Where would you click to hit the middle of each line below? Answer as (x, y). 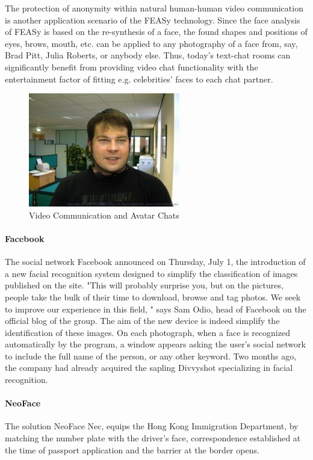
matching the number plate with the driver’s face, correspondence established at (153, 438)
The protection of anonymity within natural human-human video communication (154, 8)
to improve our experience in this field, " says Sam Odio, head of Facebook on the (156, 309)
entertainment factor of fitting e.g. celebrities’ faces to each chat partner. (139, 79)
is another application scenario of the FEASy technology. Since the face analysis (153, 20)
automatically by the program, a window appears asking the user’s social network (155, 344)
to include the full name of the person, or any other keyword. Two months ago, (151, 356)
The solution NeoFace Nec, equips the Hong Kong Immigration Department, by (152, 426)
